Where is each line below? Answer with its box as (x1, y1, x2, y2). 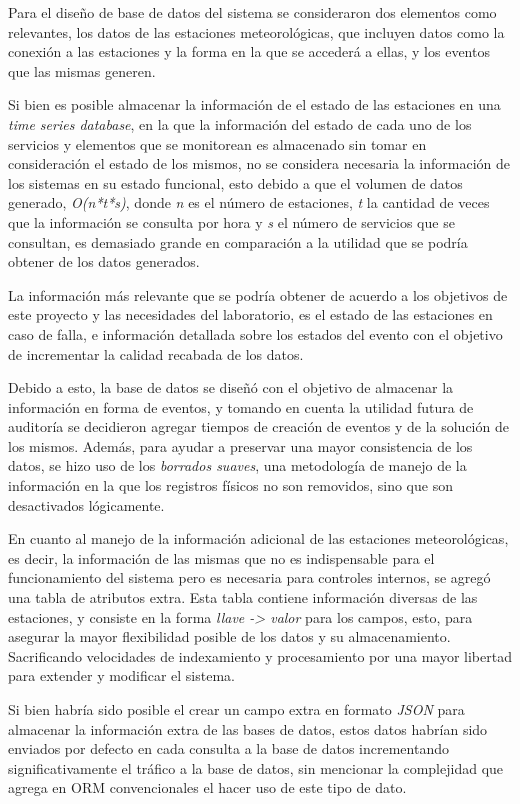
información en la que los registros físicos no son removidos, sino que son (8, 475, 453, 496)
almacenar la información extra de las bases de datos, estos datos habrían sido (8, 718, 488, 739)
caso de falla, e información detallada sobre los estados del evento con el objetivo (8, 323, 503, 344)
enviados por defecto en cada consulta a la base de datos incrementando (8, 738, 449, 759)
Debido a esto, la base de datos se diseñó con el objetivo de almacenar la (8, 377, 454, 398)
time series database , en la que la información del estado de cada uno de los (8, 113, 472, 134)
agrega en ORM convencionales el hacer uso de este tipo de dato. (8, 777, 407, 798)
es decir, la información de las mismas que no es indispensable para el (8, 547, 435, 568)
